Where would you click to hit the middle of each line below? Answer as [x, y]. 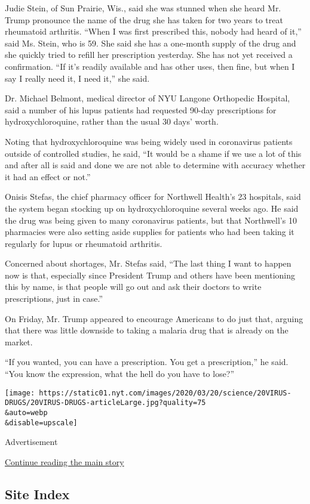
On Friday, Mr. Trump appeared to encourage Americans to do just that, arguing [154, 318]
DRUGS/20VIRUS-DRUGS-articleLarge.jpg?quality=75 [105, 403]
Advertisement [31, 442]
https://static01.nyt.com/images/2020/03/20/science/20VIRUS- [165, 393]
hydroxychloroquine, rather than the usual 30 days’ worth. [112, 121]
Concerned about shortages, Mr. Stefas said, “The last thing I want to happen [148, 263]
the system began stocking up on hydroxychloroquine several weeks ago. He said [152, 208]
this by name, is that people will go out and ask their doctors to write [133, 287]
